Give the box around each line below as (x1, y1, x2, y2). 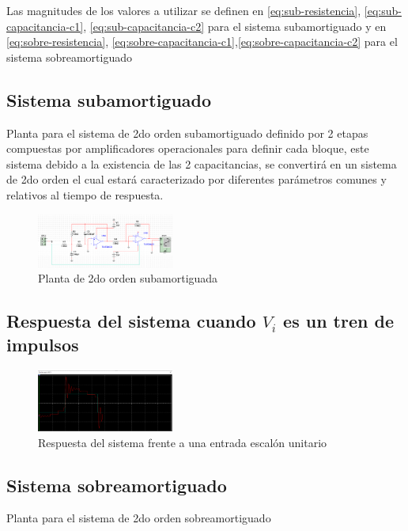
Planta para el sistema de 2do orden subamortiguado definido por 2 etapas (6, 124, 368, 141)
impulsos (6, 332, 79, 356)
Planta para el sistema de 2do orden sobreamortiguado (6, 510, 271, 526)
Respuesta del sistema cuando (6, 309, 256, 333)
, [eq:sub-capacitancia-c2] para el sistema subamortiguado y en (83, 17, 387, 34)
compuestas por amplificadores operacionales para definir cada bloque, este (6, 140, 369, 157)
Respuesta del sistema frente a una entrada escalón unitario (38, 434, 327, 450)
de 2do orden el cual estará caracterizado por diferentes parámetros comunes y (6, 171, 387, 188)
